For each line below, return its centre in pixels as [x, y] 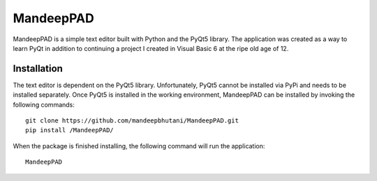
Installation [38, 69]
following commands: [44, 104]
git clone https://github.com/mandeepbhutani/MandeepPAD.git [132, 121]
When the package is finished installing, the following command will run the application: [139, 145]
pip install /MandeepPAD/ [70, 130]
